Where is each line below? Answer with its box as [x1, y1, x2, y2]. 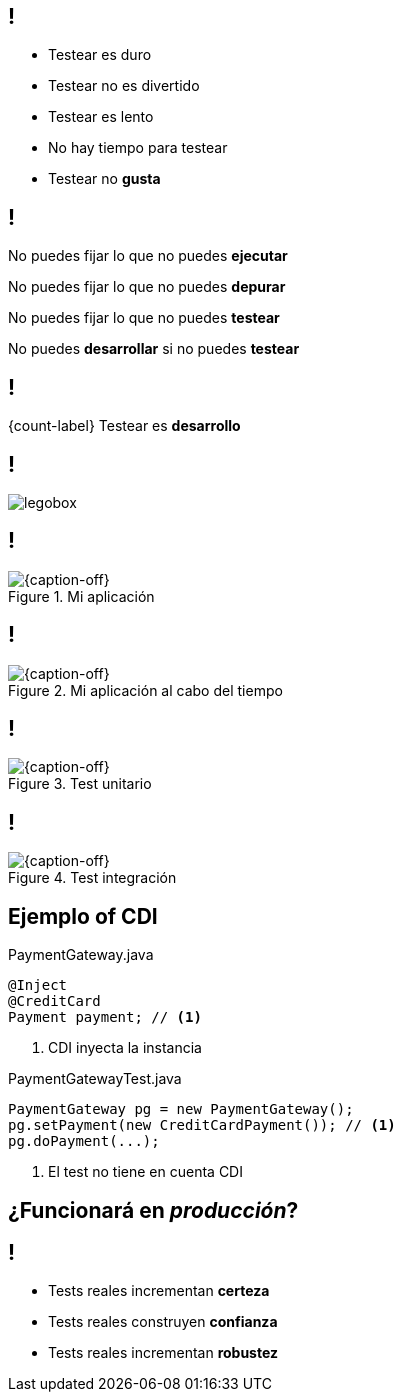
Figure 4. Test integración [8, 869, 177, 887]
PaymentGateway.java [8, 946, 154, 964]
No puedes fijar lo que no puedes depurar [8, 278, 286, 296]
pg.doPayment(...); [8, 1133, 160, 1150]
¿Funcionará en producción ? [8, 1197, 299, 1223]
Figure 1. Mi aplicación [8, 587, 155, 605]
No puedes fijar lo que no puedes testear [8, 309, 280, 327]
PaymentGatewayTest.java [8, 1070, 182, 1088]
